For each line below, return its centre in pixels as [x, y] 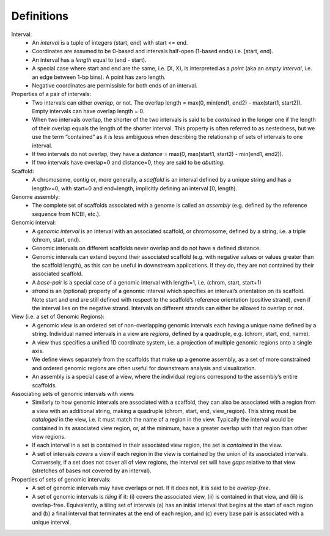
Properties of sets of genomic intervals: [61, 479]
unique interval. [52, 522]
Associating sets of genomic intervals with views [73, 393]
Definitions [40, 16]
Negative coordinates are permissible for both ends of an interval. [115, 85]
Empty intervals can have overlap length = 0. [88, 111]
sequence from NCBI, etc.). [66, 214]
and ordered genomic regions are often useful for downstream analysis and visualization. [144, 368]
